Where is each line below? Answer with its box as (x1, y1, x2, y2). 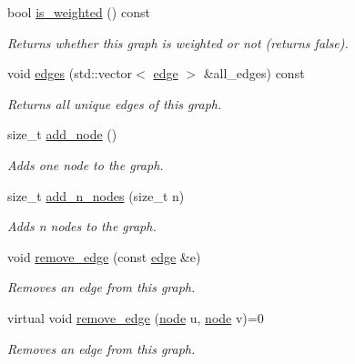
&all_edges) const (203, 64, 305, 83)
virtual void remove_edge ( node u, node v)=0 (7, 308, 264, 327)
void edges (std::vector (7, 64, 133, 83)
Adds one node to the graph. (7, 155, 164, 174)
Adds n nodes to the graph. (7, 217, 157, 236)
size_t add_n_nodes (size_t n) (7, 186, 185, 205)
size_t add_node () (7, 125, 117, 144)
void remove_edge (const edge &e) (7, 247, 201, 266)
